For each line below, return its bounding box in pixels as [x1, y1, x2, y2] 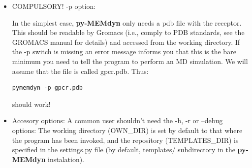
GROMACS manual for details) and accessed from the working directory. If [12, 36, 240, 47]
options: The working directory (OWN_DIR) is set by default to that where [12, 125, 243, 135]
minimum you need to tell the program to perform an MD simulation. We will [12, 56, 248, 66]
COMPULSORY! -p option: [12, 1, 96, 11]
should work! [12, 99, 51, 109]
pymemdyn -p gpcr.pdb [12, 84, 83, 92]
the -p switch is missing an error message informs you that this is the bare [12, 46, 236, 57]
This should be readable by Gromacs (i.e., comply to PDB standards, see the [12, 27, 245, 37]
